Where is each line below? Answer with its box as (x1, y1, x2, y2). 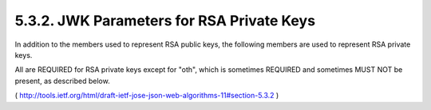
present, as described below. (14, 76, 111, 85)
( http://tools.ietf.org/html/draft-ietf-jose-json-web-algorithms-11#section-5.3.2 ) (14, 91, 279, 101)
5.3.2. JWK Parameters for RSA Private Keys (14, 12, 315, 29)
